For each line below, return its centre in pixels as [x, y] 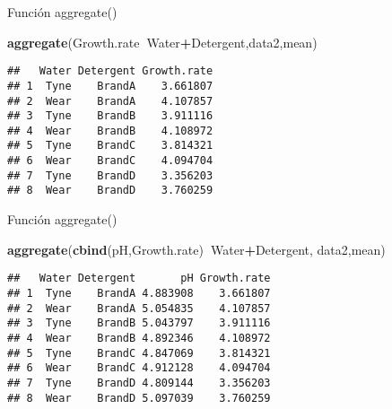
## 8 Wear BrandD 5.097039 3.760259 [139, 398]
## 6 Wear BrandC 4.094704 [110, 161]
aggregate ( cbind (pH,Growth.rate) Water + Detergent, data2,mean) [196, 249]
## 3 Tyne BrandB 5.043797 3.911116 [139, 323]
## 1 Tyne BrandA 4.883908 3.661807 [139, 293]
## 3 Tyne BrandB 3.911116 [110, 116]
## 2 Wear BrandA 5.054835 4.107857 [139, 308]
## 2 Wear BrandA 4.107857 [110, 101]
